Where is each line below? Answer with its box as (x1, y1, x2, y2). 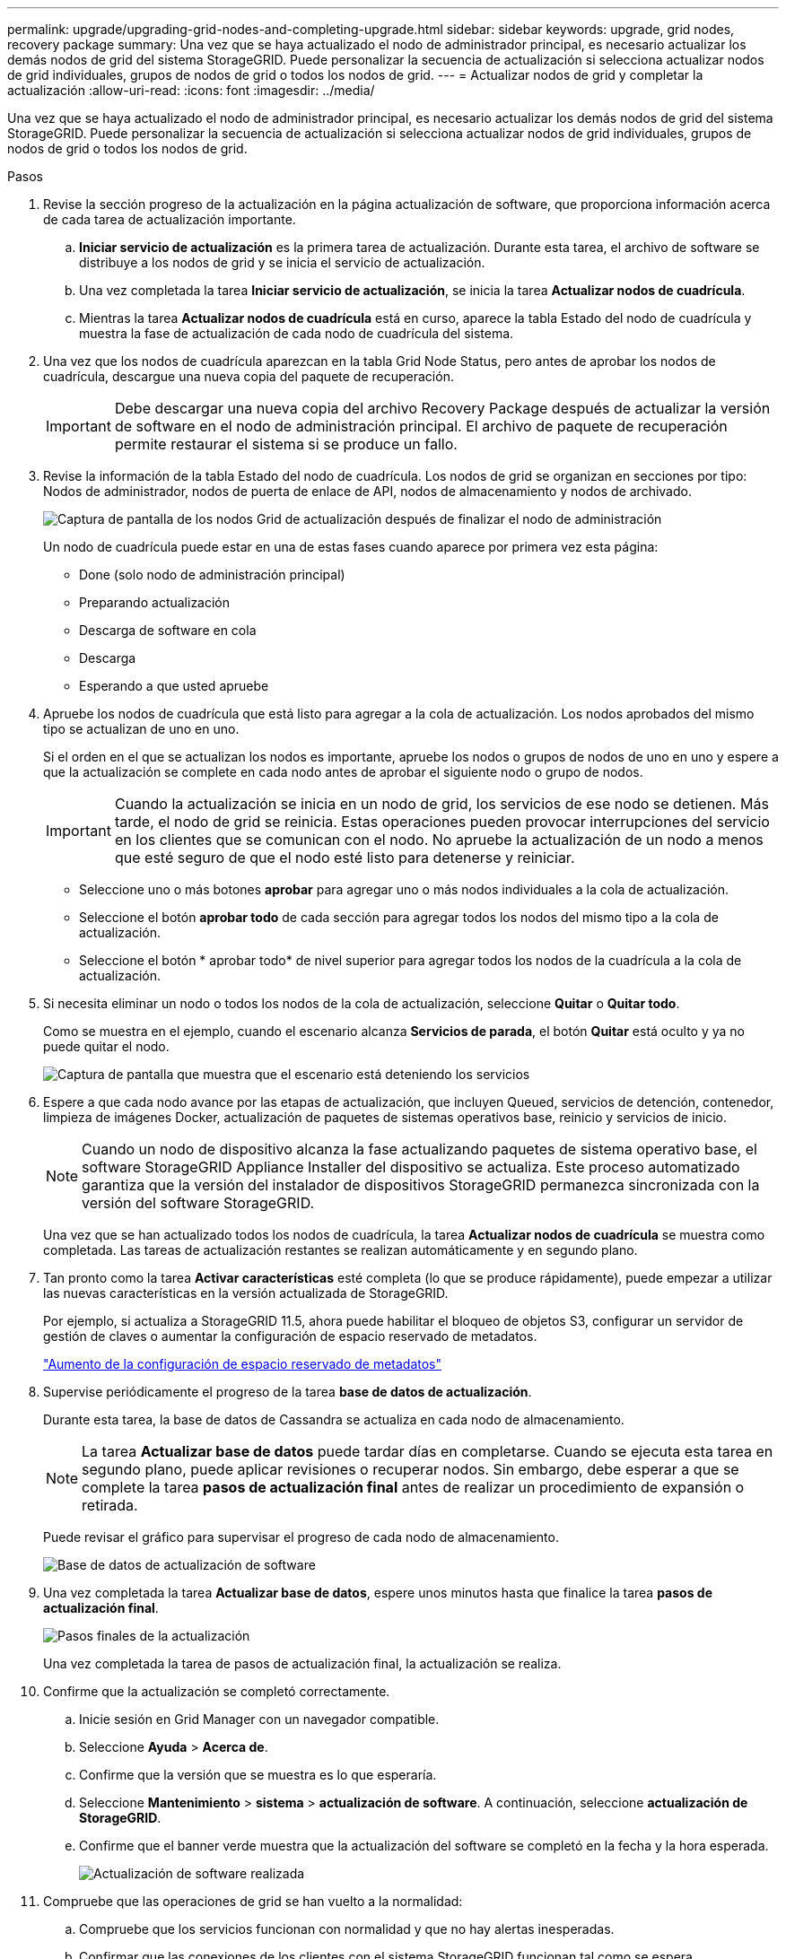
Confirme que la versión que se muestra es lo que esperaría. (79, 1767, 437, 1782)
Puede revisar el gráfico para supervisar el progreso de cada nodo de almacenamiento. (43, 1529, 559, 1545)
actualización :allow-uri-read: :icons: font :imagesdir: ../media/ (7, 83, 375, 98)
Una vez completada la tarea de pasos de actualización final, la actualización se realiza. (43, 1656, 562, 1671)
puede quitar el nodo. (43, 1039, 170, 1054)
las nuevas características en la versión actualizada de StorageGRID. (43, 1285, 449, 1301)
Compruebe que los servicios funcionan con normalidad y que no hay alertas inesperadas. (79, 1921, 615, 1937)
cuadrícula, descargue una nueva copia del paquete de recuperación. (43, 369, 454, 384)
